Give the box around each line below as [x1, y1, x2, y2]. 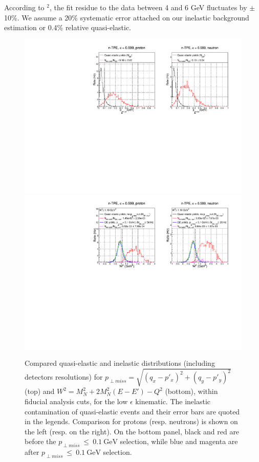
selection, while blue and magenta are [120, 436, 238, 447]
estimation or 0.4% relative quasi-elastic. [4, 22, 132, 33]
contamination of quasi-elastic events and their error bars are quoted [25, 406, 240, 416]
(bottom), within [165, 386, 218, 397]
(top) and [25, 386, 55, 397]
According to [4, 2, 45, 12]
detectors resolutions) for [25, 371, 103, 382]
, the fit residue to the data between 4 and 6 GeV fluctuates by [49, 2, 247, 12]
